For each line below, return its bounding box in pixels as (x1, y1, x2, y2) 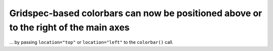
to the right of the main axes (9, 22, 130, 33)
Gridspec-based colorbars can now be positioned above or (9, 8, 262, 19)
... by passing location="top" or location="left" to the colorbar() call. (9, 39, 174, 45)
